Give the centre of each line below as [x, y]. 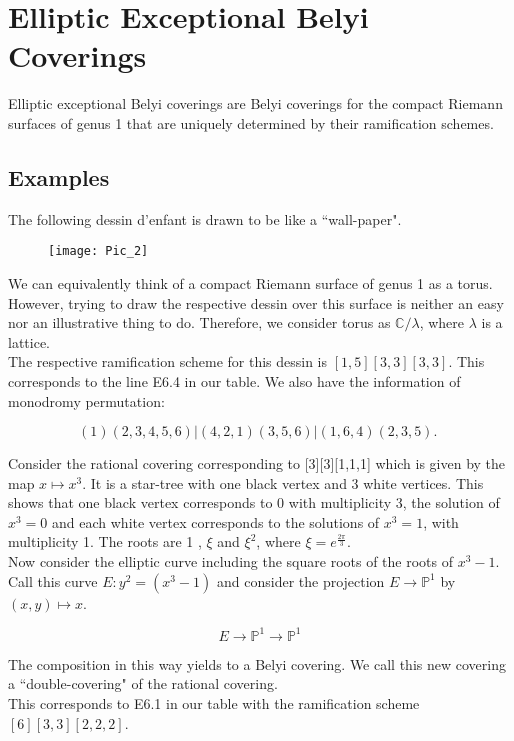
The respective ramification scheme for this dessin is [168, 361]
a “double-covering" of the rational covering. [143, 683]
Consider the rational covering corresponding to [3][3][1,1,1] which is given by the [257, 463]
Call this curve [53, 580]
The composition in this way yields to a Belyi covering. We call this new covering [257, 663]
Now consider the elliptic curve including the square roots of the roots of [231, 561]
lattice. [29, 341]
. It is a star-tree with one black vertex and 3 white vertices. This [283, 482]
